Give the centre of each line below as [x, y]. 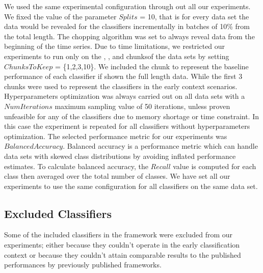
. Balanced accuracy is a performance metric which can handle [160, 146]
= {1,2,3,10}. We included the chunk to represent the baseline [152, 66]
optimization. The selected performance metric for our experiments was [116, 136]
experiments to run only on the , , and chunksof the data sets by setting [117, 56]
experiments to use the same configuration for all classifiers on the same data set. [131, 186]
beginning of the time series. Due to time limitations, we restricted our [115, 46]
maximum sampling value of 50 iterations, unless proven [142, 106]
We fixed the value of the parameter [60, 16]
